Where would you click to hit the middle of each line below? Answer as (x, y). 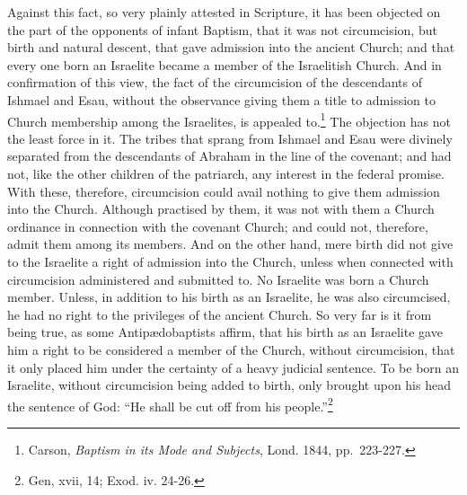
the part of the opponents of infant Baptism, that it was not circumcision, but (222, 29)
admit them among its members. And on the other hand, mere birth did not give (230, 244)
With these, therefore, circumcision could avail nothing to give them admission (224, 191)
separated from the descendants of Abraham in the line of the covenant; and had (229, 156)
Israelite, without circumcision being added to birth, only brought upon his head (229, 385)
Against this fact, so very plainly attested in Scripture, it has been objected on (224, 12)
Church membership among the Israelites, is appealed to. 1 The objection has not (229, 119)
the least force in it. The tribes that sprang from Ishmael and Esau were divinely (230, 138)
